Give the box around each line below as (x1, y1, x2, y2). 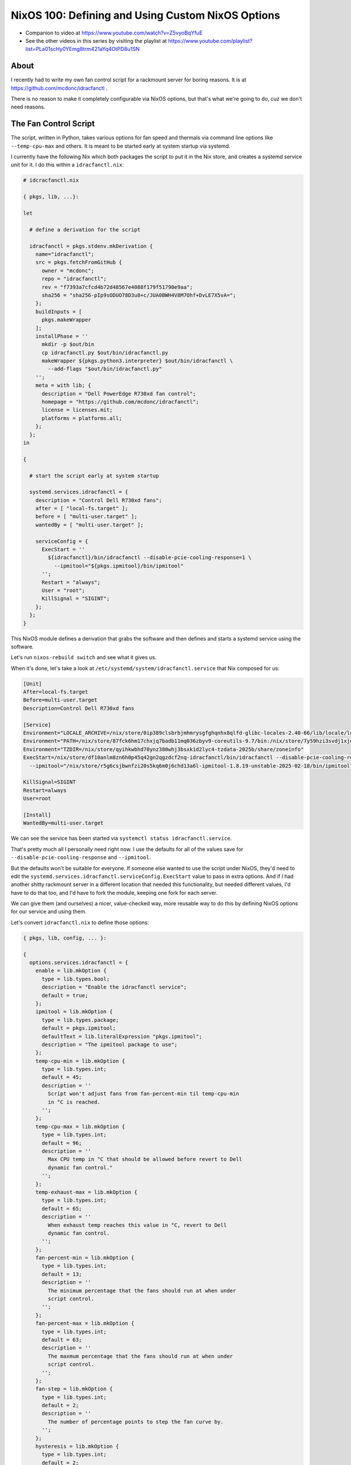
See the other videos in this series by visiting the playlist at (25, 37, 167, 44)
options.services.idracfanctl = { (29, 959, 129, 966)
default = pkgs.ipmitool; (42, 1025, 116, 1031)
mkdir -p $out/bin (42, 341, 95, 348)
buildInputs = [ (35, 308, 82, 315)
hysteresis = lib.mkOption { (35, 1443, 119, 1450)
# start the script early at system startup (29, 472, 159, 479)
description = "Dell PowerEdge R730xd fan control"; (42, 390, 196, 397)
